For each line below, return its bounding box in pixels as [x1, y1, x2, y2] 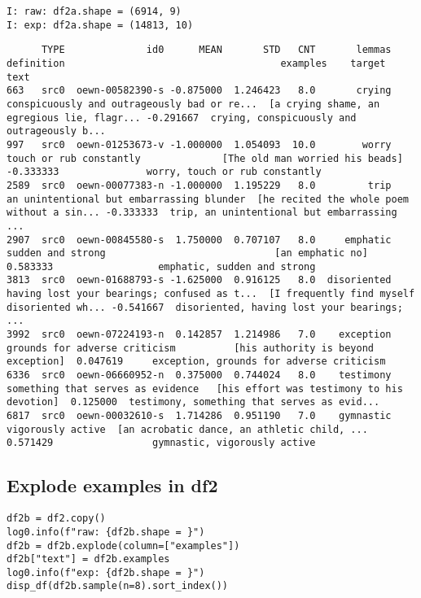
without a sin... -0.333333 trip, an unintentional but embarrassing [7, 207, 397, 219]
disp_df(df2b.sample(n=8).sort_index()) [7, 580, 229, 592]
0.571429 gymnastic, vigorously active [7, 437, 316, 449]
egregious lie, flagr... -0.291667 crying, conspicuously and [7, 111, 357, 124]
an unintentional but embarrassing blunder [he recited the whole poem [7, 193, 409, 205]
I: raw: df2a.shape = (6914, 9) [7, 6, 182, 17]
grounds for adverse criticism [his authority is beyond [7, 342, 375, 354]
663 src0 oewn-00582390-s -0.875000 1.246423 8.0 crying [7, 85, 392, 97]
